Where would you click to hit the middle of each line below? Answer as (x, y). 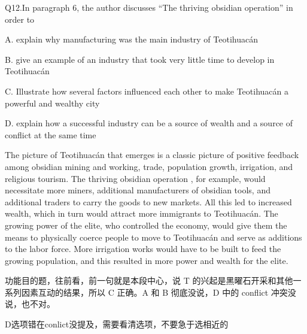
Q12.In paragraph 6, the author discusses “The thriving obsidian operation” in (149, 7)
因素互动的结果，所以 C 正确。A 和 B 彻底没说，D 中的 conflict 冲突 (154, 292)
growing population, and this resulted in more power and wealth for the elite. (147, 260)
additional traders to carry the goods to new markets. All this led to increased (148, 201)
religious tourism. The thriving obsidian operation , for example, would (135, 178)
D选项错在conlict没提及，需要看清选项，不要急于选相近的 (117, 324)
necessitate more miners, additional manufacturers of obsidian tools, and (138, 190)
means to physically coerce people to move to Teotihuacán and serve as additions (153, 237)
